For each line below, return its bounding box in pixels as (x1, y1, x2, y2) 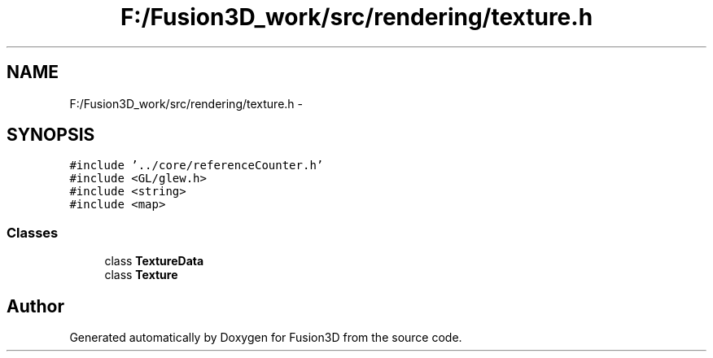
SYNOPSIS (7, 124, 95, 146)
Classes (7, 224, 59, 241)
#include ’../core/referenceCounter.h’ (69, 159, 324, 172)
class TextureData (104, 254, 204, 268)
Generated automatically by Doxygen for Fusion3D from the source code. (69, 330, 462, 345)
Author (7, 295, 64, 317)
